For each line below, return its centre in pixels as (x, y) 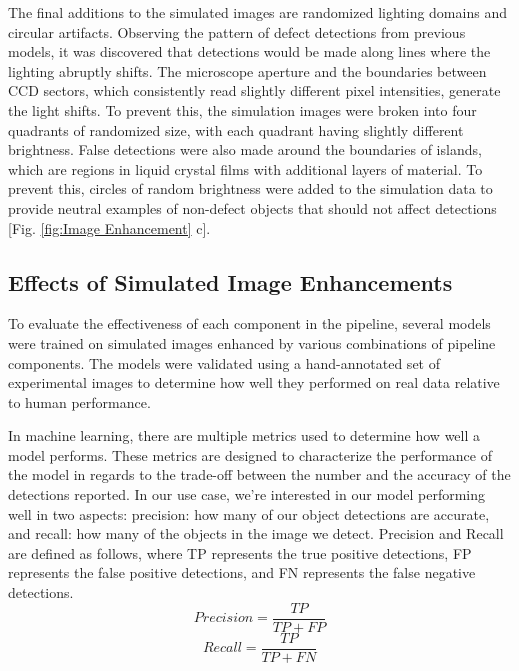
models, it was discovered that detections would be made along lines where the (249, 51)
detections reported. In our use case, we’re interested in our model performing (246, 494)
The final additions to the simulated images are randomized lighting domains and (257, 12)
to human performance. (79, 401)
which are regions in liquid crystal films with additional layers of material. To (245, 168)
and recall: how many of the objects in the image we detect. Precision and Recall (256, 533)
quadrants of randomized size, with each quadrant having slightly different (236, 129)
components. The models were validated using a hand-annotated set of (224, 362)
